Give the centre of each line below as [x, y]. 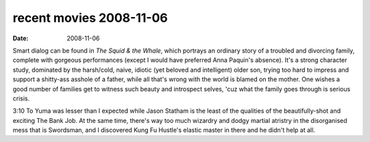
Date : [21, 38]
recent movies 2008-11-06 [90, 18]
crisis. [21, 98]
